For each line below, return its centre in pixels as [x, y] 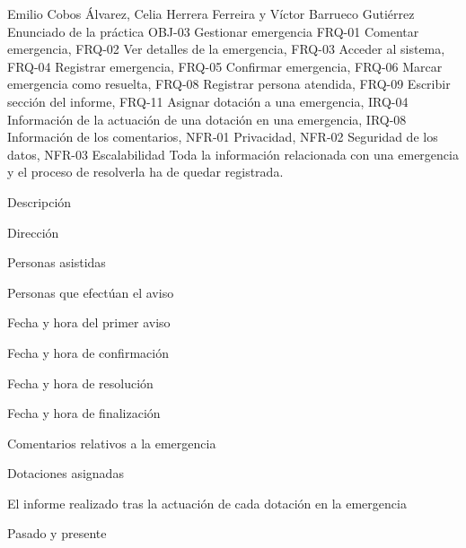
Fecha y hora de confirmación [88, 352]
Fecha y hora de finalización [84, 413]
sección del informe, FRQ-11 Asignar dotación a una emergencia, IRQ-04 [208, 101]
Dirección [33, 232]
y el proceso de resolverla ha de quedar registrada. [145, 172]
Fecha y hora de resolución [80, 383]
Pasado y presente [57, 533]
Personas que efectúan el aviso [91, 292]
